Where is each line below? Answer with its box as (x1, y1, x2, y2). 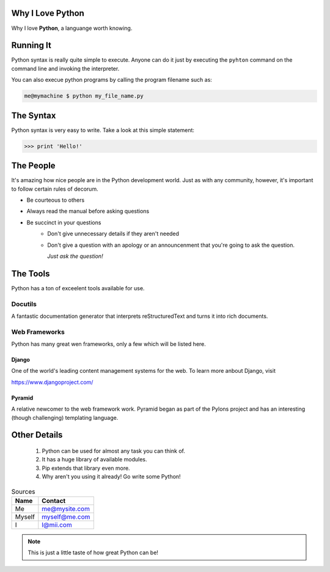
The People (11, 161, 56, 171)
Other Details (11, 430, 63, 440)
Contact (42, 497, 66, 505)
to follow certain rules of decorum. (11, 185, 98, 193)
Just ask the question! (47, 252, 103, 260)
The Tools (11, 268, 50, 279)
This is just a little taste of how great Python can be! (28, 549, 159, 556)
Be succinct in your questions (26, 219, 101, 226)
